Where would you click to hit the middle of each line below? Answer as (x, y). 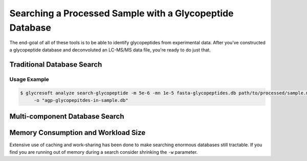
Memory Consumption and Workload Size (78, 133)
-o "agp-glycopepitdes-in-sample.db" (81, 100)
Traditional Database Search (56, 64)
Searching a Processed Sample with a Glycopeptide (122, 13)
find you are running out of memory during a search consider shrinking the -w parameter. (104, 152)
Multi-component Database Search (67, 116)
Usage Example (29, 79)
